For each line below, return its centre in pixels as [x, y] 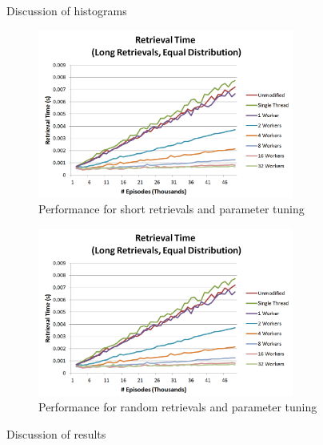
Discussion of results [56, 433]
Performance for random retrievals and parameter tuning [178, 407]
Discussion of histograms [67, 10]
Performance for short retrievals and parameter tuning [171, 209]
